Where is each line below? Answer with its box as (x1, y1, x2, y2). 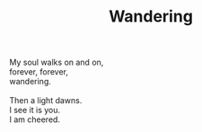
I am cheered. (9, 114, 61, 125)
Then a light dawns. (9, 95, 83, 106)
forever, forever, (9, 66, 69, 77)
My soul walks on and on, (9, 57, 104, 68)
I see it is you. (9, 105, 61, 116)
